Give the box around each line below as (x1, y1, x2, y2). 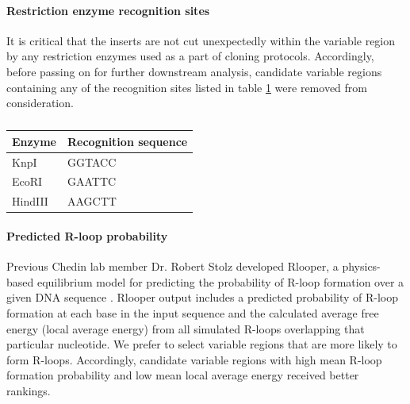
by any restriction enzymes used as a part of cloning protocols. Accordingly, (6, 48, 374, 64)
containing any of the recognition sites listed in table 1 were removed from (6, 79, 367, 95)
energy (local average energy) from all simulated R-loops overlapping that (6, 320, 365, 337)
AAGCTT (67, 193, 117, 210)
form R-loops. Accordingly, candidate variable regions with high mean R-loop (6, 351, 382, 367)
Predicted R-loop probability (6, 227, 168, 244)
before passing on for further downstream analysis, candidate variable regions (6, 63, 382, 79)
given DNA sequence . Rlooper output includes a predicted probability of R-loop (6, 289, 399, 306)
